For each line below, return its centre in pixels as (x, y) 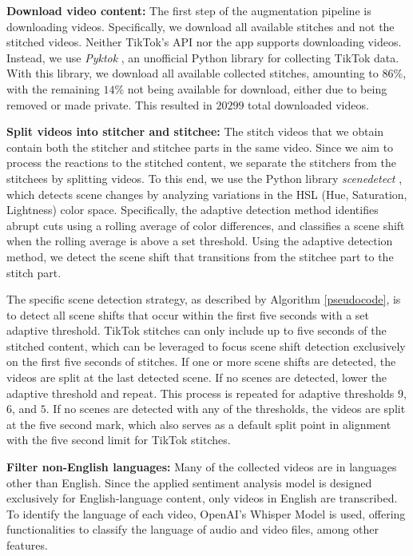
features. (27, 545)
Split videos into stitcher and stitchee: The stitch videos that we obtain (195, 131)
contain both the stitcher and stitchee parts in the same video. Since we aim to (200, 147)
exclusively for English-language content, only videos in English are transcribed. (202, 498)
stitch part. (34, 272)
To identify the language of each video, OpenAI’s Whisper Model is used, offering (206, 513)
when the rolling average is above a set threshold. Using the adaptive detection (200, 241)
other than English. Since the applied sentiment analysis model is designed (189, 482)
